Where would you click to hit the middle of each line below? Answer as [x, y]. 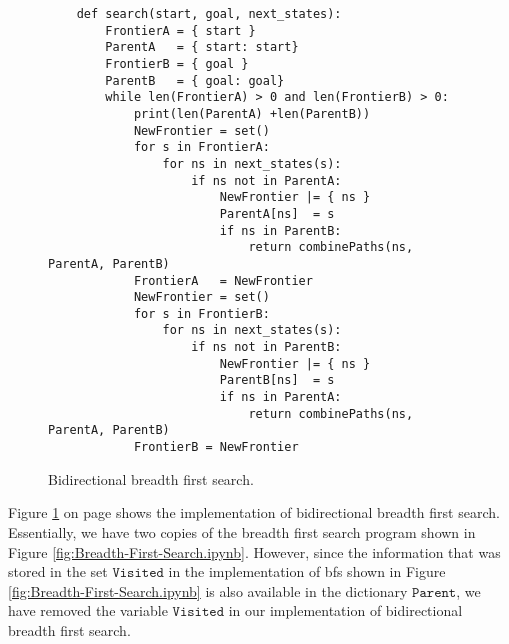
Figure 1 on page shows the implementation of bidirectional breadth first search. [254, 512]
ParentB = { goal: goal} [195, 80]
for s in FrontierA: [201, 147]
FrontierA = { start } [180, 30]
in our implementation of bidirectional [345, 610]
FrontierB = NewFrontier [216, 447]
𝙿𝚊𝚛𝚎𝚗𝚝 [434, 592]
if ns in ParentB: [280, 230]
